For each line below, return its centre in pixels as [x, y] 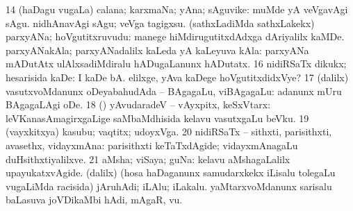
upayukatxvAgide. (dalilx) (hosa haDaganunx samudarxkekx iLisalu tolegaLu [171, 172]
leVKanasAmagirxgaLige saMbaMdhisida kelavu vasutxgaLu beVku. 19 [157, 118]
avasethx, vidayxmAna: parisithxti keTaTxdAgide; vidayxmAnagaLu [152, 145]
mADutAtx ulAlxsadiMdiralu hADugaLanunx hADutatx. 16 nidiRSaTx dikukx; [176, 64]
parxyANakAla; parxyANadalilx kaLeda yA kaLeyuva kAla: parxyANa [157, 50]
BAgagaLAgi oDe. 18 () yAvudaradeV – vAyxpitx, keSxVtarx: [138, 104]
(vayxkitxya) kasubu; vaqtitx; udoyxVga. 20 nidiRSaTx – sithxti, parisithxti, [169, 132]
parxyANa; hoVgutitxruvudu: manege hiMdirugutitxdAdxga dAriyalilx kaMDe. [175, 36]
